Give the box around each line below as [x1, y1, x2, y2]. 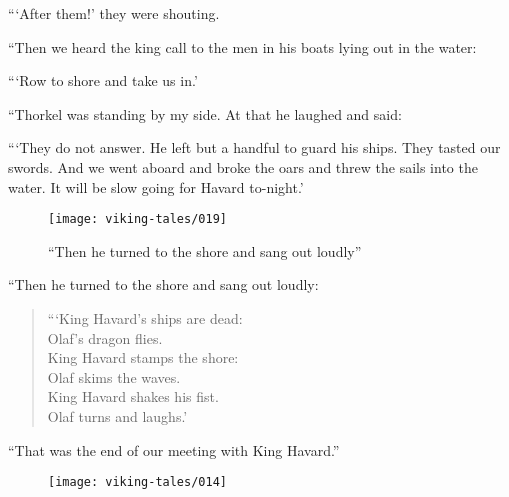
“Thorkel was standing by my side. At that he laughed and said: [8, 103, 402, 124]
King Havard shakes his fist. [47, 386, 219, 407]
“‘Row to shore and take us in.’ [8, 70, 198, 91]
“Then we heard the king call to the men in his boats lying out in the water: [8, 36, 477, 57]
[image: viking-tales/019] [48, 212, 227, 227]
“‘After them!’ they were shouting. [8, 3, 220, 23]
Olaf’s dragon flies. [47, 327, 163, 348]
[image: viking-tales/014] [48, 475, 227, 490]
